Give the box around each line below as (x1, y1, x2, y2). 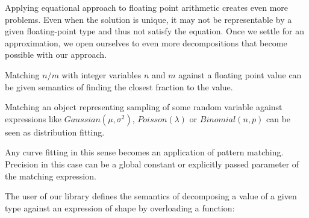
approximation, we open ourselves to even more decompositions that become (5, 36, 287, 49)
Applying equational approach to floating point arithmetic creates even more (5, 1, 289, 13)
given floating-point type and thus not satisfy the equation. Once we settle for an (5, 25, 304, 37)
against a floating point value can (178, 68, 302, 81)
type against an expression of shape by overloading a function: (5, 201, 235, 214)
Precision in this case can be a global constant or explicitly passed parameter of (5, 157, 299, 170)
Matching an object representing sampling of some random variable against (5, 101, 282, 113)
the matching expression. (5, 169, 96, 182)
